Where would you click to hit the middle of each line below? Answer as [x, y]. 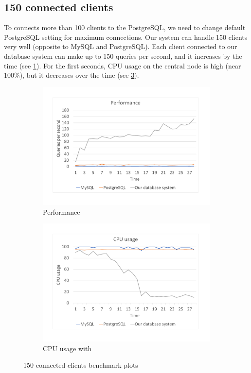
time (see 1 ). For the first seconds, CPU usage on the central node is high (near [123, 65]
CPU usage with [67, 348]
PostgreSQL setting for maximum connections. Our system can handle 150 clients [126, 37]
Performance [62, 212]
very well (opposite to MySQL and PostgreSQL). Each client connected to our [121, 46]
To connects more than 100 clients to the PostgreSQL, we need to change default [125, 27]
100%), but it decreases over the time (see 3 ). [72, 75]
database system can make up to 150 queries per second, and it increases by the [123, 56]
